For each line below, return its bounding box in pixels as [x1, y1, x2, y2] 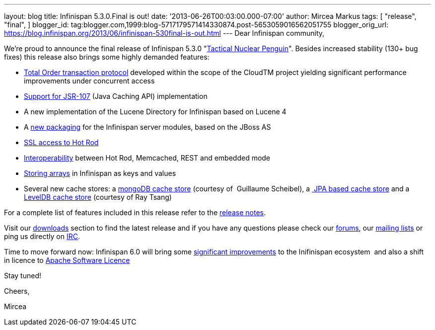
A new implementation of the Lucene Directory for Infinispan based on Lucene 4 [24, 107, 287, 116]
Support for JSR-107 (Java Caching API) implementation [24, 92, 208, 100]
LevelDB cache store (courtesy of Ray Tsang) [24, 193, 172, 201]
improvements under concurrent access [24, 77, 155, 85]
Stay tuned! [4, 271, 41, 280]
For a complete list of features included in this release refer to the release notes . [4, 208, 266, 217]
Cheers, [4, 287, 30, 295]
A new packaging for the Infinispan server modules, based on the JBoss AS [24, 123, 271, 131]
